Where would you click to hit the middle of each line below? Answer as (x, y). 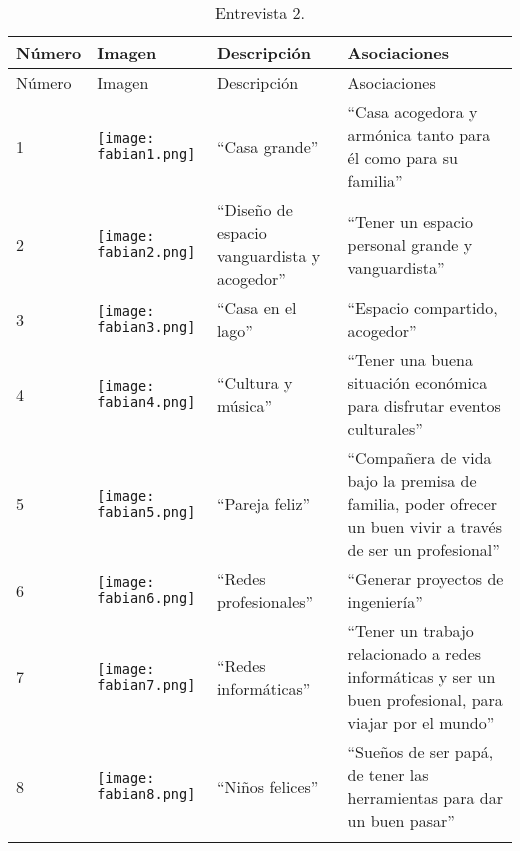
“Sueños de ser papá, (420, 751)
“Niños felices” (267, 786)
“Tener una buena (410, 359)
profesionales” (265, 601)
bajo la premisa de (412, 480)
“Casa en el (256, 307)
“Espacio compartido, (422, 307)
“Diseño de (254, 209)
